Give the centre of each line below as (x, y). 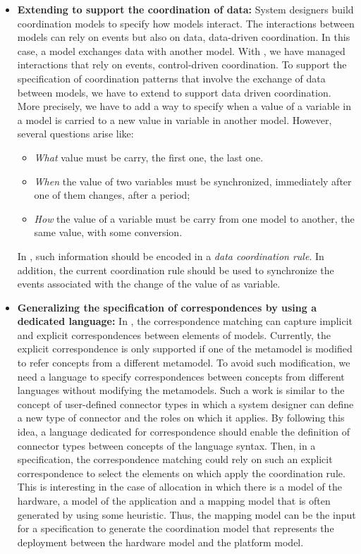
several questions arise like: (75, 134)
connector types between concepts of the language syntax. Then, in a (166, 445)
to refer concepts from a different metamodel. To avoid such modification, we (184, 363)
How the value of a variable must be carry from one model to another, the (194, 218)
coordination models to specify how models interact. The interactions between (186, 23)
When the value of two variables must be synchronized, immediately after (193, 181)
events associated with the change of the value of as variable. (149, 284)
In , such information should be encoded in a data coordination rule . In (171, 256)
